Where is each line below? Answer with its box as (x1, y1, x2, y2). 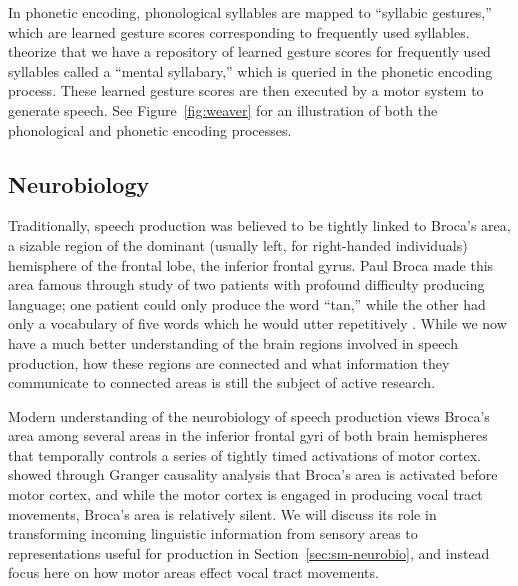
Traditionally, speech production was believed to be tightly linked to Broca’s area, (8, 215, 511, 236)
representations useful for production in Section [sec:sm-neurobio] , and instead (8, 542, 490, 563)
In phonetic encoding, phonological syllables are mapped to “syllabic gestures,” (8, 2, 492, 22)
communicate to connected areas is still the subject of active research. (8, 372, 436, 393)
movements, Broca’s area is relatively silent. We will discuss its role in (8, 503, 437, 524)
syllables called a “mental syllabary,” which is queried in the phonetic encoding (8, 60, 493, 81)
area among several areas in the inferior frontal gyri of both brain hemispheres (8, 425, 488, 446)
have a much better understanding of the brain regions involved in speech (8, 332, 458, 353)
